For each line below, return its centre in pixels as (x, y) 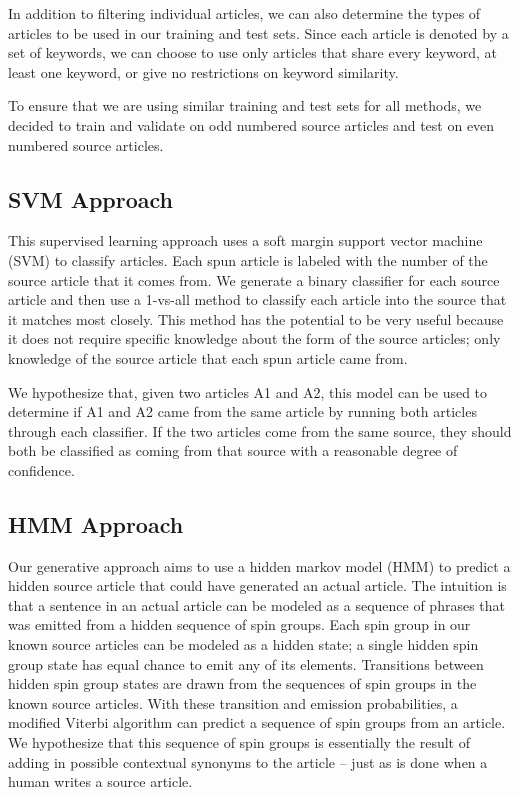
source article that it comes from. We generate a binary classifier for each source (254, 279)
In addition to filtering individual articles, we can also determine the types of (244, 13)
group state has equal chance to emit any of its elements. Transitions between (246, 663)
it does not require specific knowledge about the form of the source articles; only (254, 338)
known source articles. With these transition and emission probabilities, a (233, 702)
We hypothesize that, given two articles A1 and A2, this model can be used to (248, 391)
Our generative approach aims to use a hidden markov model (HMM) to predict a (259, 565)
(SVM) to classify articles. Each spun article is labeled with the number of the (248, 259)
